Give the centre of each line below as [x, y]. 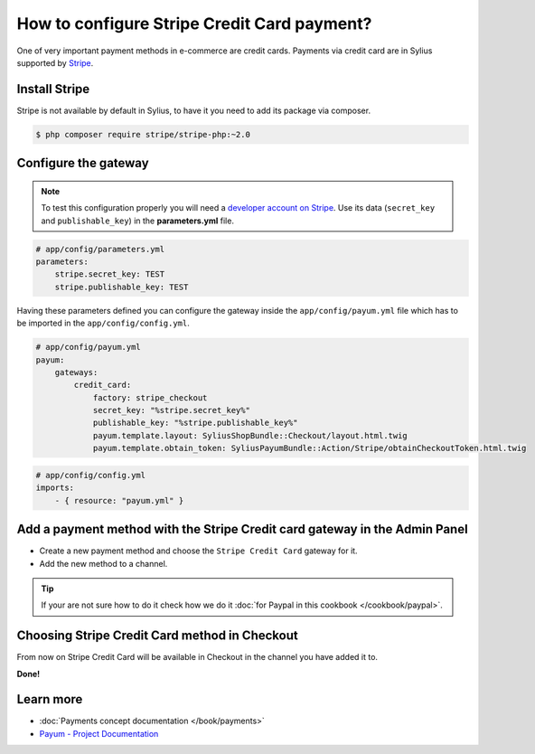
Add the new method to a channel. [103, 563]
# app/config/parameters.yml [100, 249]
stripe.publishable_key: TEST [122, 287]
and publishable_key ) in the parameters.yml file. [138, 221]
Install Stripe [53, 89]
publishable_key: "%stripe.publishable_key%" [195, 423]
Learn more [50, 699]
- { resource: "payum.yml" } [119, 500]
